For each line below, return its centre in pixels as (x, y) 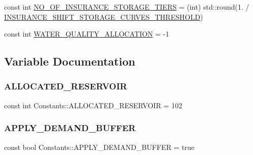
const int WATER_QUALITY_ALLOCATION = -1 (87, 34)
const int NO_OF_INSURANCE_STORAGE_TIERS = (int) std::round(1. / (127, 7)
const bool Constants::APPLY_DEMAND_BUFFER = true (99, 147)
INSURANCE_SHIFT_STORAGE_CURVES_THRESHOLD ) (104, 17)
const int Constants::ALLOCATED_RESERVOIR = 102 (93, 105)
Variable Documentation (70, 61)
